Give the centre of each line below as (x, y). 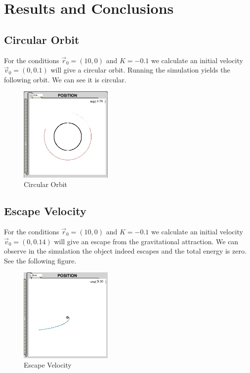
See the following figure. (40, 260)
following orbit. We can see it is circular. (65, 79)
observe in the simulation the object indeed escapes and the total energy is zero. (125, 251)
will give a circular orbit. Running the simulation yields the (140, 70)
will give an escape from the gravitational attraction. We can (146, 241)
